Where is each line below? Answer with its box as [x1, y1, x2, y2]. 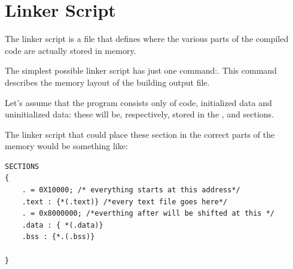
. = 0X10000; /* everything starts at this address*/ [22, 186, 240, 195]
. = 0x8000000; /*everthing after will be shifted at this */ [22, 209, 275, 218]
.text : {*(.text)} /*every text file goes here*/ [22, 197, 228, 206]
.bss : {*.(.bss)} [22, 232, 95, 241]
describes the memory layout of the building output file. [5, 75, 210, 88]
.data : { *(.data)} [22, 220, 103, 229]
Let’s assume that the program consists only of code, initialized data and [5, 96, 272, 108]
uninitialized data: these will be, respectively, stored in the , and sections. [5, 108, 274, 120]
